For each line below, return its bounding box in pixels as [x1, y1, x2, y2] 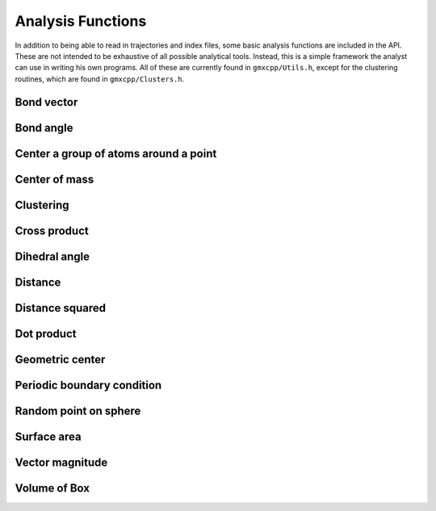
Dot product [15, 327, 77, 341]
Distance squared [15, 301, 107, 315]
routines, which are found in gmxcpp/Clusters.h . [15, 73, 185, 84]
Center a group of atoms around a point [15, 146, 217, 161]
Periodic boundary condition [15, 378, 162, 392]
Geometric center [15, 352, 106, 366]
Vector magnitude [15, 455, 108, 469]
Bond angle [15, 121, 73, 135]
